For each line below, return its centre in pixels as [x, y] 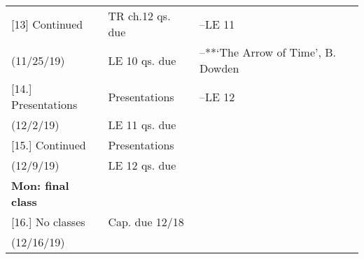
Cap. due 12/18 [146, 222]
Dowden [219, 68]
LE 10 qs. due [142, 60]
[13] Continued [47, 24]
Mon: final [40, 185]
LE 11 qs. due [142, 125]
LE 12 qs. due [142, 165]
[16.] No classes [48, 222]
